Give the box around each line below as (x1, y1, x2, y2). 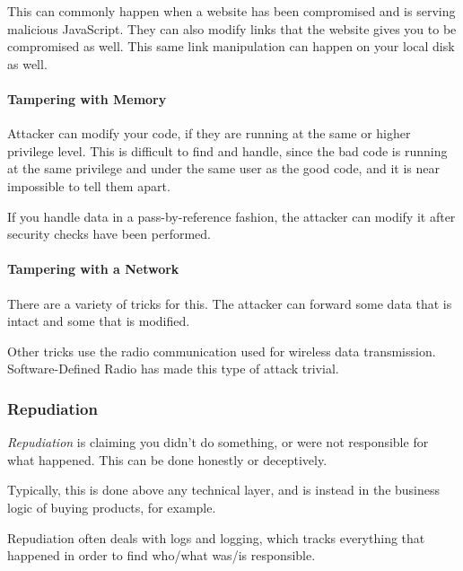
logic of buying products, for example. (7, 497, 216, 516)
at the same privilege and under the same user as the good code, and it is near (7, 159, 440, 178)
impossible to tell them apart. (7, 176, 170, 195)
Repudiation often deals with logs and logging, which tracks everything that (7, 528, 425, 547)
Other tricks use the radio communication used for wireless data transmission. (7, 341, 436, 360)
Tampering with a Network (7, 259, 179, 278)
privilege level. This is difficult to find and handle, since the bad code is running (7, 141, 448, 160)
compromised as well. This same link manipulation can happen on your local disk (7, 37, 455, 56)
